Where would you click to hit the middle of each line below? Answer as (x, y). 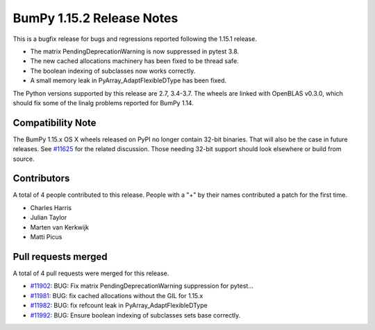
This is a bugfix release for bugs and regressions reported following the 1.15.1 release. (135, 39)
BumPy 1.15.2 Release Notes (95, 18)
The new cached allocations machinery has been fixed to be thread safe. (134, 61)
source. (24, 159)
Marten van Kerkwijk (60, 227)
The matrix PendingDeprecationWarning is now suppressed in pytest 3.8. (135, 51)
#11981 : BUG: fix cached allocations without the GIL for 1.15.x (117, 295)
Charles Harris (51, 207)
